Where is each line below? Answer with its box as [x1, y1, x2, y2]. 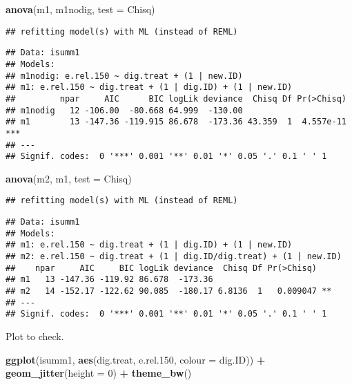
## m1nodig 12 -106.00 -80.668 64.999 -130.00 [6, 105, 243, 115]
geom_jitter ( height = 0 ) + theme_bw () [6, 366, 192, 380]
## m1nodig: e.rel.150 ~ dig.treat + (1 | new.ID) [6, 71, 243, 81]
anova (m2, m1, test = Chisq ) [6, 171, 132, 185]
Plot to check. [6, 328, 64, 343]
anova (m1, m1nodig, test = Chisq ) [6, 2, 155, 16]
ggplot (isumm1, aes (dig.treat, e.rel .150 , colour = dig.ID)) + [6, 352, 266, 366]
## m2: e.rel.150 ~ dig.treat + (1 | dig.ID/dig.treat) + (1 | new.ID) [6, 252, 342, 262]
